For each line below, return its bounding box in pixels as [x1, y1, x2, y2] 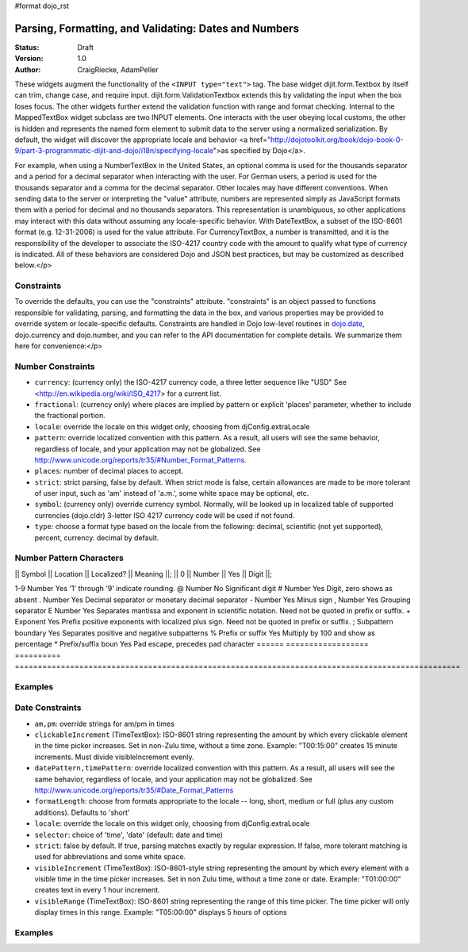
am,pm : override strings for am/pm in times [34, 719, 175, 728]
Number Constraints [14, 361, 95, 372]
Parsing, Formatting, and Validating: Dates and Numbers [14, 21, 299, 35]
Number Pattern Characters [14, 552, 125, 563]
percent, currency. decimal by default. [34, 532, 159, 543]
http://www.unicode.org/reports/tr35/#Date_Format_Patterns [34, 785, 234, 795]
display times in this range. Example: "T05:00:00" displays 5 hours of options [34, 908, 287, 917]
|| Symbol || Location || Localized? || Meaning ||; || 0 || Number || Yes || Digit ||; [14, 569, 273, 578]
